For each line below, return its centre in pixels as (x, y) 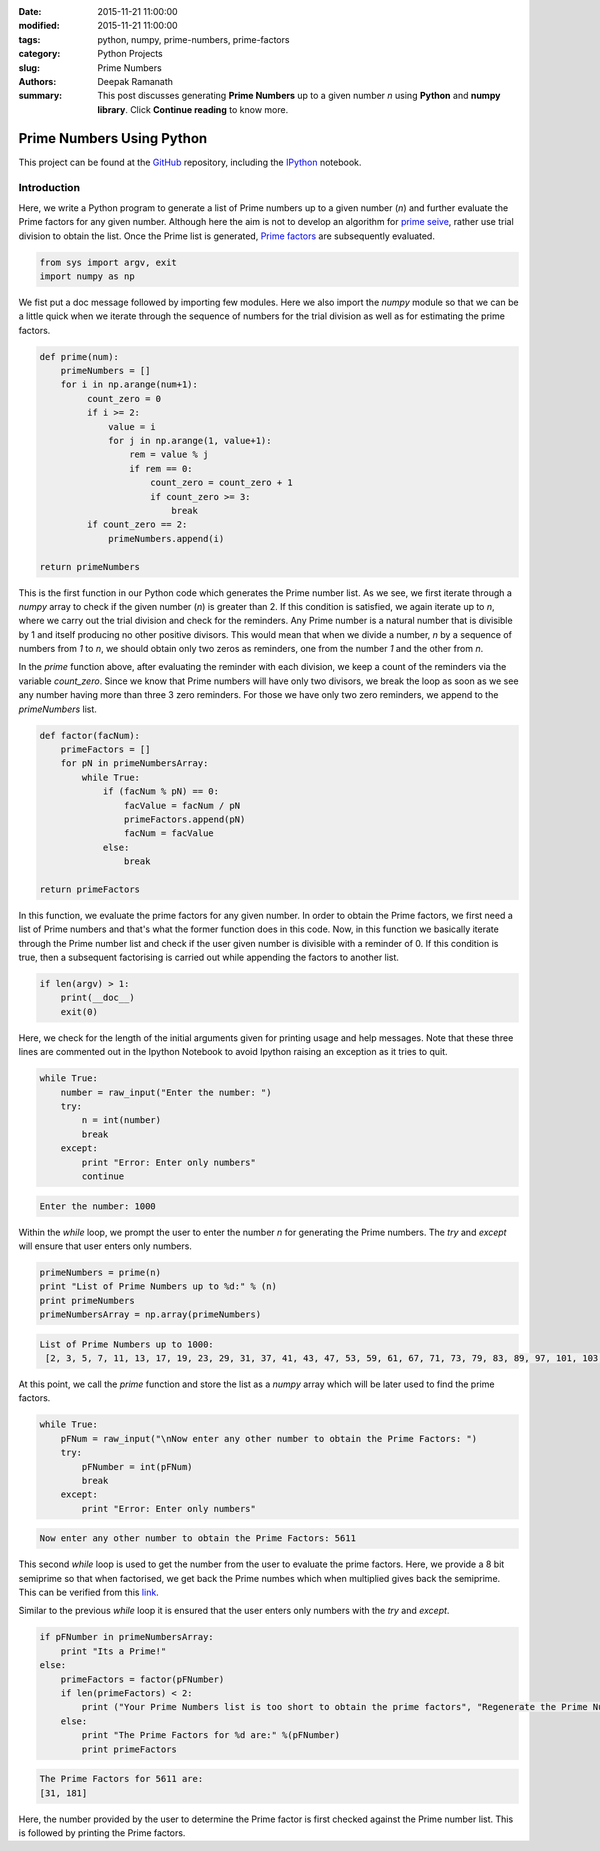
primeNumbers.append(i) (166, 538)
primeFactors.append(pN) (184, 819)
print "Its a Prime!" (113, 1651)
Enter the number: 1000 (98, 1206)
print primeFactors (129, 1749)
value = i (132, 426)
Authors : (37, 81)
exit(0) (79, 1011)
